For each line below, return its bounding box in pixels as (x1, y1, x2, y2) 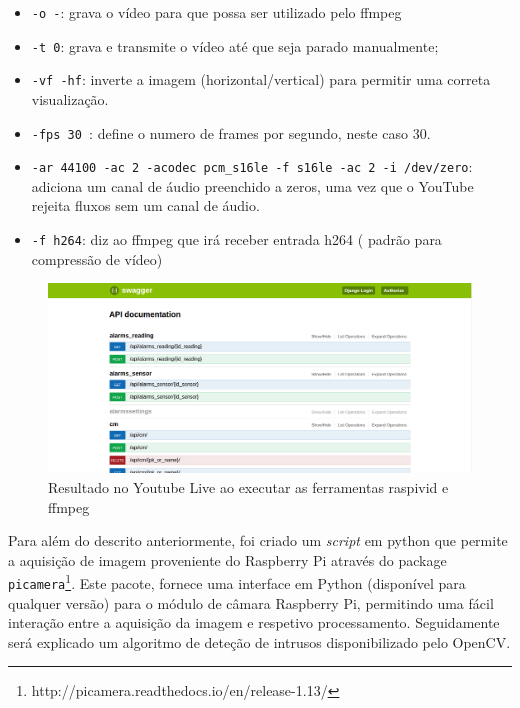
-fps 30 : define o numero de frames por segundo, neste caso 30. (31, 122, 431, 143)
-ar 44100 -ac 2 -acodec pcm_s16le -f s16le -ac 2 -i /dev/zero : (31, 156, 473, 177)
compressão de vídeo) (31, 248, 163, 269)
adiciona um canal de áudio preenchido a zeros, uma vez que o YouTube (31, 175, 474, 196)
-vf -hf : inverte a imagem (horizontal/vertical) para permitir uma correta (31, 69, 491, 90)
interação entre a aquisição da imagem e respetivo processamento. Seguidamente (8, 612, 500, 633)
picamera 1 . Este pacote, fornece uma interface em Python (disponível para (8, 570, 466, 593)
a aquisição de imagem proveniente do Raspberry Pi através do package (8, 549, 447, 570)
